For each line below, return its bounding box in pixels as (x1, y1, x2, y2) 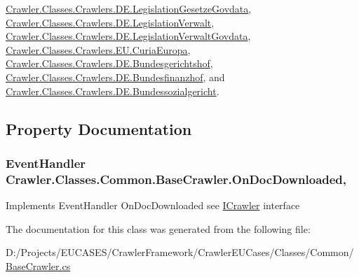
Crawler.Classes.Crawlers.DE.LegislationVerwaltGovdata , (6, 29, 251, 43)
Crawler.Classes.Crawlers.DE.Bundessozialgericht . (6, 83, 219, 98)
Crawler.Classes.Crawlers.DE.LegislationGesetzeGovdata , (6, 1, 252, 15)
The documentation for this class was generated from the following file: (6, 221, 311, 236)
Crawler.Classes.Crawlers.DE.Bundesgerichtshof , (6, 56, 213, 71)
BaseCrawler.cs (6, 258, 71, 273)
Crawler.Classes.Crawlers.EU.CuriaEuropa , (6, 42, 191, 57)
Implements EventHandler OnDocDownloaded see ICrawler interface (6, 198, 300, 213)
